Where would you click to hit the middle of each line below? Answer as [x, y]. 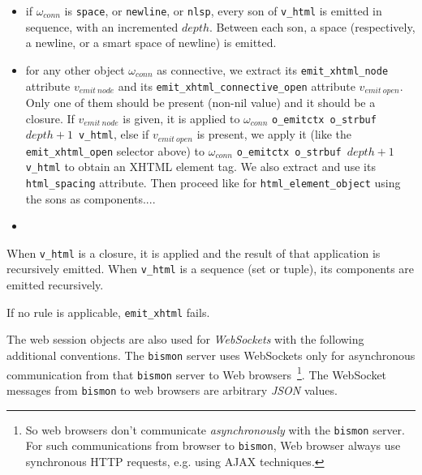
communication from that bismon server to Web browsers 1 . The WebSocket [197, 373]
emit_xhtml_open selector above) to [115, 150]
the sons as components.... [90, 198]
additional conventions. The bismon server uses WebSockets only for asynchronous [211, 355]
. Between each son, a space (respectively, [312, 26]
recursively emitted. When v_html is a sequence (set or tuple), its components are [211, 269]
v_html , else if [114, 134]
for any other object [75, 69]
